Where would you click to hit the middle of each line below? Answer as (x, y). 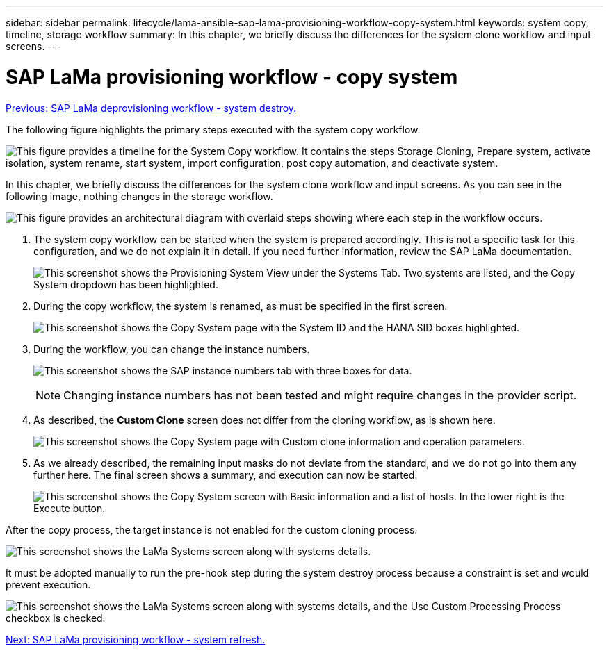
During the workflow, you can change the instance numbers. (172, 349)
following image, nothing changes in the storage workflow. (139, 196)
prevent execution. (48, 584)
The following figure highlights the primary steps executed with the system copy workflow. (213, 129)
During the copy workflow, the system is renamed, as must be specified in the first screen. (241, 306)
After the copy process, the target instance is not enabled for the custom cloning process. (212, 529)
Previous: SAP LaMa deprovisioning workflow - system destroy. (151, 108)
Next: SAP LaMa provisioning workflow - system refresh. (136, 639)
